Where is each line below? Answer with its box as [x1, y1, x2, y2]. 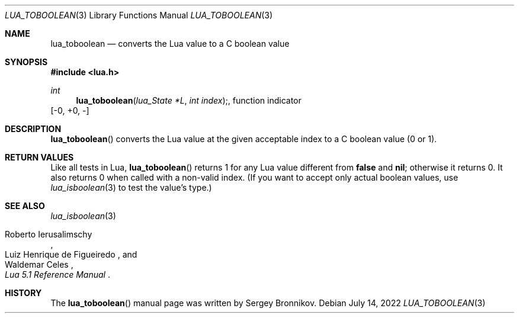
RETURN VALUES [5, 152, 74, 162]
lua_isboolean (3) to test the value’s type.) [50, 182, 212, 192]
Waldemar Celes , [5, 259, 73, 269]
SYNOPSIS [5, 57, 48, 67]
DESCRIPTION [5, 124, 62, 134]
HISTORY [5, 288, 42, 298]
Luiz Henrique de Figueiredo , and [5, 249, 137, 259]
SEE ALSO [5, 201, 45, 211]
